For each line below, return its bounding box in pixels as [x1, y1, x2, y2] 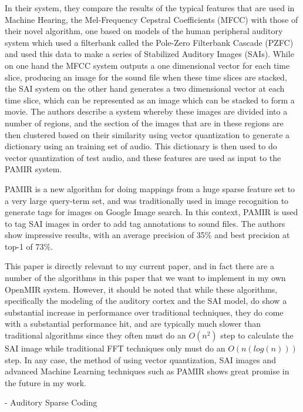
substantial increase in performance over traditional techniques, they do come [5, 306, 284, 318]
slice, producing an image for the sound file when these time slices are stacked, [5, 71, 287, 83]
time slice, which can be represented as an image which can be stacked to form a [5, 93, 295, 106]
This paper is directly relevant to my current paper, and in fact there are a [5, 260, 274, 272]
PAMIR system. [5, 163, 62, 175]
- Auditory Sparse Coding [5, 396, 97, 408]
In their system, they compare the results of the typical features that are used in [5, 2, 295, 14]
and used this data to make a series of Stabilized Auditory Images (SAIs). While [5, 48, 294, 60]
